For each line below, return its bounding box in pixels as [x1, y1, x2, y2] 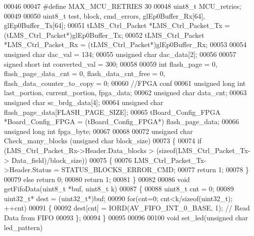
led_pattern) [4, 222, 43, 232]
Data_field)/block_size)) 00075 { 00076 [11, 155, 132, 165]
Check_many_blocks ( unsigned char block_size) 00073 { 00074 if [4, 135, 202, 146]
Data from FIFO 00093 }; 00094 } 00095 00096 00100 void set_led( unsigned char [4, 212, 248, 223]
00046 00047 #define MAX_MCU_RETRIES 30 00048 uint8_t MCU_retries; [4, 1, 241, 11]
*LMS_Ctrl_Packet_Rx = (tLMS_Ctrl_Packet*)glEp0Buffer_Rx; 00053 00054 [4, 39, 247, 50]
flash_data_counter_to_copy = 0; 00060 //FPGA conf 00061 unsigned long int [4, 78, 246, 88]
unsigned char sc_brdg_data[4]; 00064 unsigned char [4, 97, 163, 107]
